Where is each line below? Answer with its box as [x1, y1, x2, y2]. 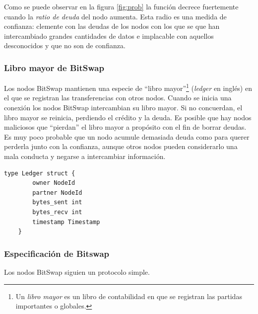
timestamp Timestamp [32, 218, 100, 226]
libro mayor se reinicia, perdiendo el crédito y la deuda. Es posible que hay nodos [4, 112, 252, 122]
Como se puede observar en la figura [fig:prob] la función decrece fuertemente [4, 1, 239, 11]
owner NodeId [32, 179, 75, 187]
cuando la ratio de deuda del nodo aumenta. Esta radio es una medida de [4, 11, 227, 21]
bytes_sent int [32, 199, 82, 206]
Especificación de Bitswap [4, 247, 109, 259]
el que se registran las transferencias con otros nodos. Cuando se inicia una [4, 92, 232, 103]
